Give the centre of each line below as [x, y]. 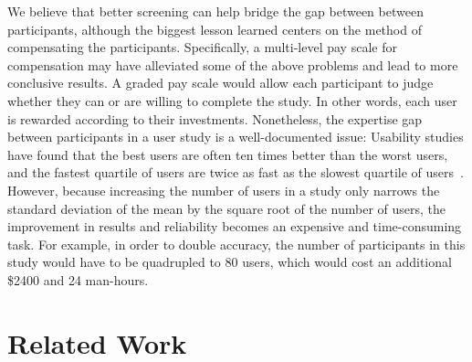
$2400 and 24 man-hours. [78, 279]
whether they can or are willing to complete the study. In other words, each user [232, 100]
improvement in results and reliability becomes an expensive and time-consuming [235, 226]
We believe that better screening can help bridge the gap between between [215, 11]
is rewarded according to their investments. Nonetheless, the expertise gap [215, 118]
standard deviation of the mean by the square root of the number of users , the [227, 208]
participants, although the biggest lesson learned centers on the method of [215, 29]
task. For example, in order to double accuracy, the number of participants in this [236, 244]
